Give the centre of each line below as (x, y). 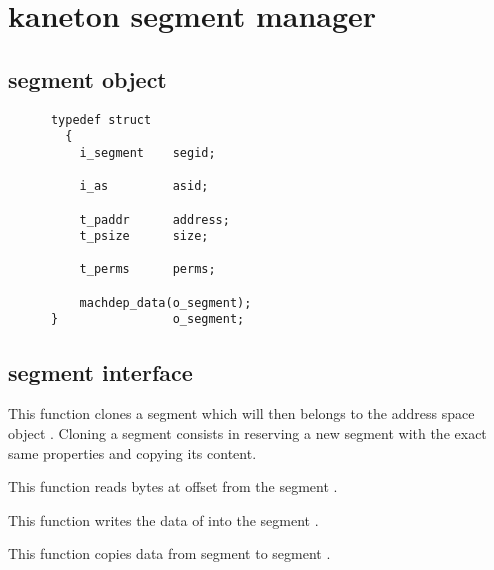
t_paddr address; (154, 219)
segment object (87, 78)
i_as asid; (144, 186)
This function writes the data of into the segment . (163, 519)
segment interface (100, 371)
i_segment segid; (147, 152)
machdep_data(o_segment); (165, 302)
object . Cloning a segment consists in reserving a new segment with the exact (247, 432)
